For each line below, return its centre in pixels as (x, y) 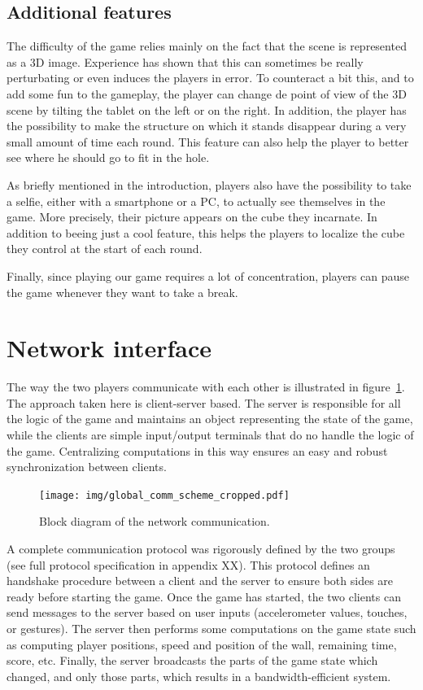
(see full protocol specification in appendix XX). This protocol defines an (188, 564)
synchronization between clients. (87, 467)
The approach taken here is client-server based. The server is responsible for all (204, 402)
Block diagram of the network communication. (155, 521)
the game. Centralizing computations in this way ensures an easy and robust (197, 450)
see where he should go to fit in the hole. (108, 157)
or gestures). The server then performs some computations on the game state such (211, 629)
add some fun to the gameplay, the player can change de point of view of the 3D (207, 93)
